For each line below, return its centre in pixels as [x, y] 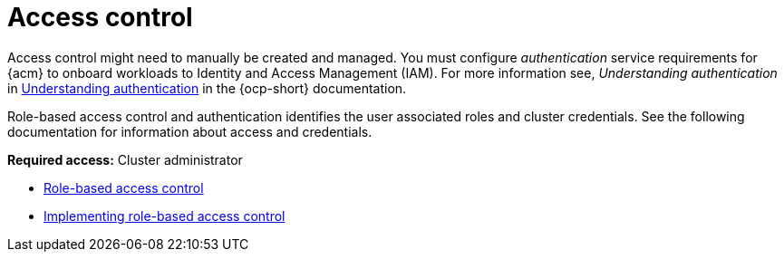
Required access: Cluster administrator [125, 159]
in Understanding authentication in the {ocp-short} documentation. [207, 88]
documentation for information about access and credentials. [190, 131]
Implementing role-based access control [165, 216]
